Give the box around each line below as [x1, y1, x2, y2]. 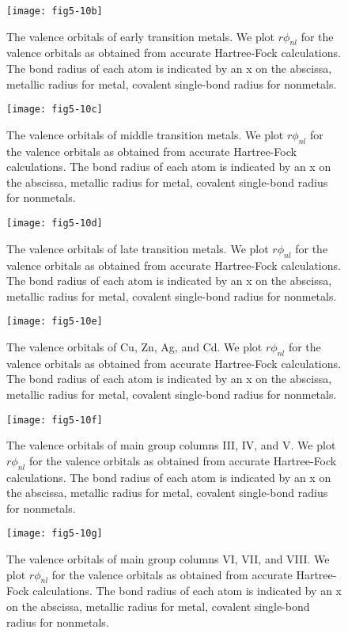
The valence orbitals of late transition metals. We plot [6, 240, 269, 256]
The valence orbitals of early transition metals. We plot [6, 28, 275, 44]
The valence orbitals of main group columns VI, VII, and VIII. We [6, 551, 330, 567]
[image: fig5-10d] [6, 218, 103, 229]
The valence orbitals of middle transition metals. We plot [6, 126, 284, 142]
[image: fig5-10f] [6, 414, 103, 426]
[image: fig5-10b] [6, 6, 103, 17]
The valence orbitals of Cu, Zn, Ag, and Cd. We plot [6, 338, 263, 354]
